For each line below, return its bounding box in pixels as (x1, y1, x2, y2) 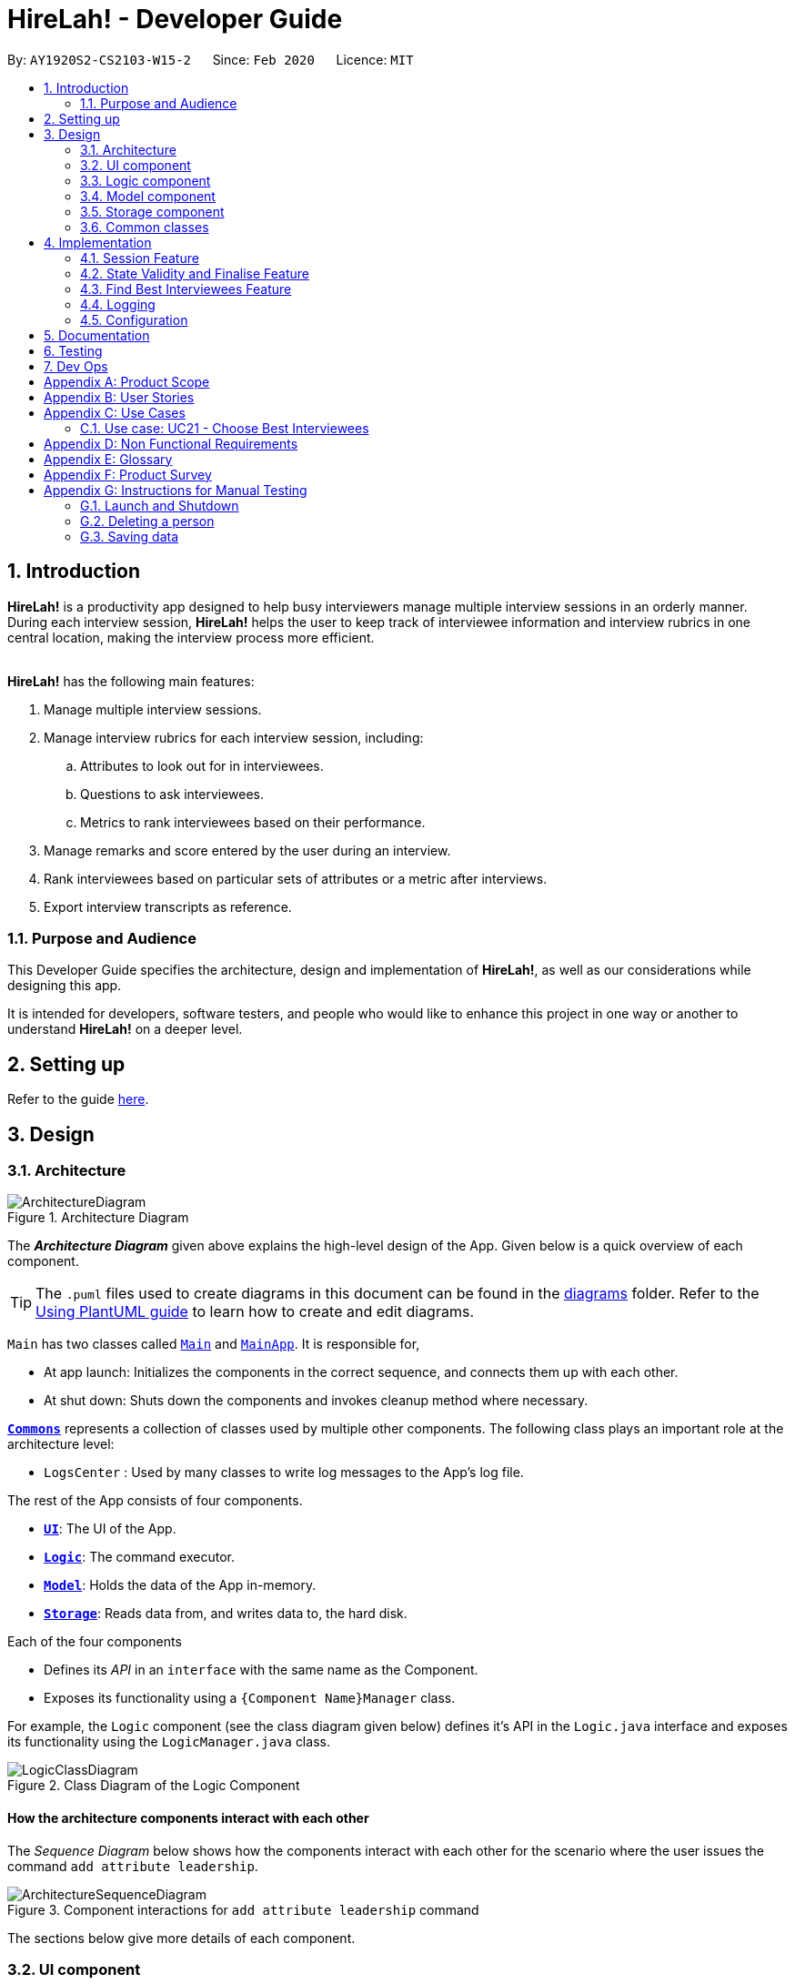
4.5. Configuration (80, 311, 188, 328)
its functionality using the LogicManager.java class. (7, 1734, 330, 1750)
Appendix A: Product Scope (44, 373, 210, 390)
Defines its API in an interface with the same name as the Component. (44, 1662, 478, 1678)
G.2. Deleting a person (80, 512, 215, 529)
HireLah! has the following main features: (7, 673, 255, 689)
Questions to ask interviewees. (80, 785, 265, 802)
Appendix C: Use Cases (44, 404, 186, 420)
